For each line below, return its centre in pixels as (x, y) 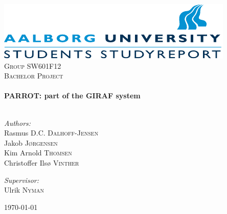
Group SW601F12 (33, 65)
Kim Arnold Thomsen (38, 153)
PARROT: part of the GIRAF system (72, 96)
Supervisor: (21, 180)
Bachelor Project (34, 76)
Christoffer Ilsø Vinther (42, 162)
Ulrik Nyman (24, 190)
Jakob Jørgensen (31, 142)
